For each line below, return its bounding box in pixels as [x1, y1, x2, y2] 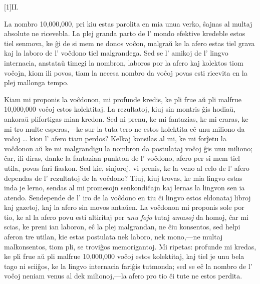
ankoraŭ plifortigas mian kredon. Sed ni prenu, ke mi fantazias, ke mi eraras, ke [4, 113, 248, 124]
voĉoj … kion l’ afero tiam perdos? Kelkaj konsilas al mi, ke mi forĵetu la [4, 133, 226, 144]
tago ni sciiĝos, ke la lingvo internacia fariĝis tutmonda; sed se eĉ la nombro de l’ [4, 260, 252, 271]
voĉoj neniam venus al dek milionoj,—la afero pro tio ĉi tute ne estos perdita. [4, 270, 242, 281]
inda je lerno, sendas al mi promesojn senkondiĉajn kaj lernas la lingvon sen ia [4, 182, 245, 193]
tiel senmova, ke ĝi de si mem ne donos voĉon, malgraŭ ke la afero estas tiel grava [4, 38, 255, 48]
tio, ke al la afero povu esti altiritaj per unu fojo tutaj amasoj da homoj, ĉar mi [4, 211, 249, 222]
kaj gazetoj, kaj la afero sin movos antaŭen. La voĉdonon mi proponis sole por [4, 202, 244, 212]
